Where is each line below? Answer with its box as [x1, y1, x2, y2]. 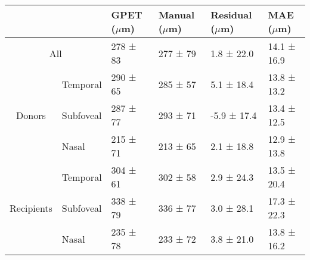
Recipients [10, 201, 52, 215]
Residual [210, 8, 252, 21]
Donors [16, 108, 46, 122]
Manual [158, 8, 195, 21]
